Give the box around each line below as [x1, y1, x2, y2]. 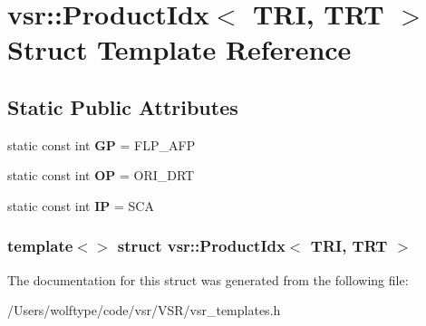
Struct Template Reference [7, 31, 352, 68]
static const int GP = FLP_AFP [7, 135, 196, 154]
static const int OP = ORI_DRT [7, 166, 195, 185]
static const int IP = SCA [7, 196, 154, 215]
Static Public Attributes [7, 92, 238, 120]
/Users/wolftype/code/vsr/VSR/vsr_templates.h [7, 301, 281, 320]
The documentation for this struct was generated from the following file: [7, 270, 409, 289]
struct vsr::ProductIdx [117, 235, 286, 257]
